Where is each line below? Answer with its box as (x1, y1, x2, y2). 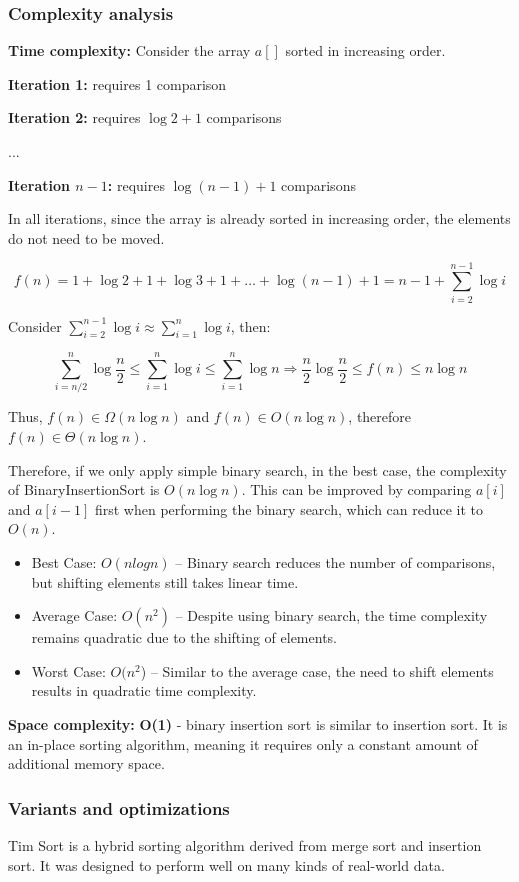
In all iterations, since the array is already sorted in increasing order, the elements (8, 208, 511, 229)
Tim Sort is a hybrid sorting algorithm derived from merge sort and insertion (8, 834, 482, 855)
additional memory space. (8, 753, 165, 774)
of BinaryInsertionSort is (8, 479, 160, 500)
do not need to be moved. (8, 227, 165, 248)
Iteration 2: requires (8, 107, 141, 128)
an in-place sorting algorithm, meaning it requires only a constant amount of (8, 733, 478, 754)
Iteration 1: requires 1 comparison (8, 73, 227, 94)
